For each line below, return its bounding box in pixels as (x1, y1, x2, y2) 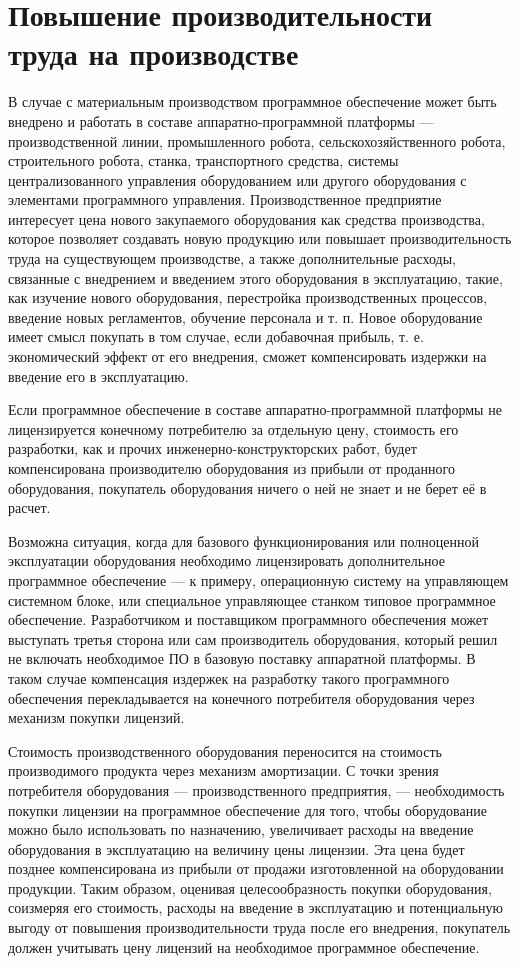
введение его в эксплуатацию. (8, 365, 189, 386)
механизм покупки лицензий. (8, 707, 185, 728)
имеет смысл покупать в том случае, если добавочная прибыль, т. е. (8, 326, 424, 347)
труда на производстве (8, 33, 299, 74)
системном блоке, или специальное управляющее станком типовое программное (8, 589, 496, 610)
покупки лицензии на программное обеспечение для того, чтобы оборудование (8, 799, 487, 820)
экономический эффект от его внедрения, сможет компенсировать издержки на (8, 346, 487, 367)
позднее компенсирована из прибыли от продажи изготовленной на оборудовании (8, 858, 504, 879)
